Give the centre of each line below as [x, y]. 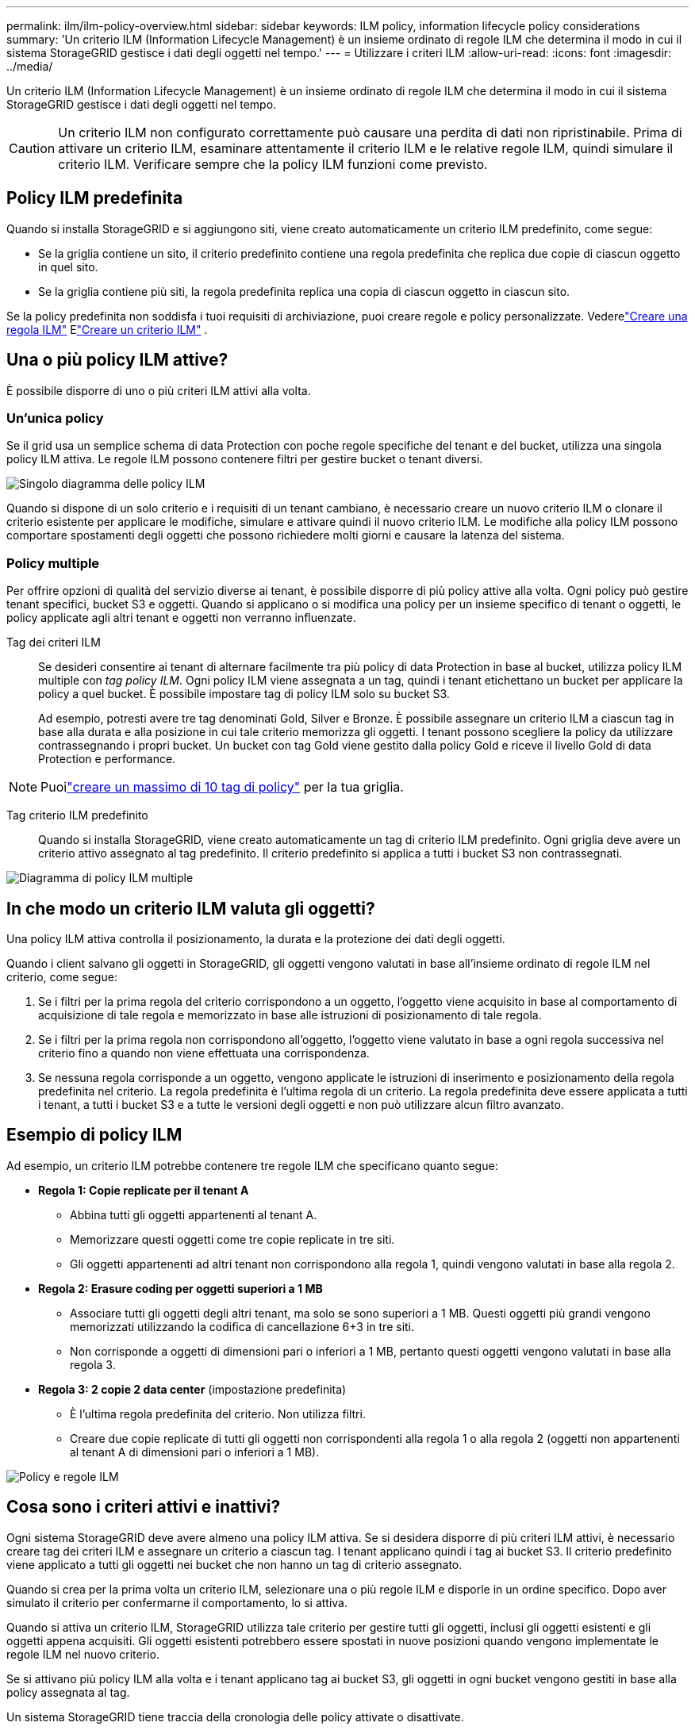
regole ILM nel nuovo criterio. [83, 1654]
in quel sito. [68, 267]
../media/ [30, 66]
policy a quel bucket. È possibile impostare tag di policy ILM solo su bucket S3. [244, 694]
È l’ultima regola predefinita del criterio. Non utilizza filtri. [218, 1414]
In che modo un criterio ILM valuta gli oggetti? [191, 908]
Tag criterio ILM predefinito [77, 815]
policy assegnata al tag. [68, 1692]
